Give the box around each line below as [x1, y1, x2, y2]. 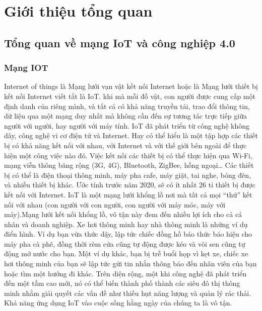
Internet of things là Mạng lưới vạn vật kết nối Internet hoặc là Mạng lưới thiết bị [4, 81, 258, 91]
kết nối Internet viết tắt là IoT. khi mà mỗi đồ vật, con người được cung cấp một [4, 90, 255, 101]
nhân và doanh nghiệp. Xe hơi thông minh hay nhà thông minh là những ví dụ [4, 219, 248, 229]
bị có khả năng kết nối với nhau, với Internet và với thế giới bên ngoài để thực [4, 140, 247, 150]
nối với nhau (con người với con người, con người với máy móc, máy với [4, 199, 226, 210]
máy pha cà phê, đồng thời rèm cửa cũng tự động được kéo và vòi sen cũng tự [4, 238, 245, 249]
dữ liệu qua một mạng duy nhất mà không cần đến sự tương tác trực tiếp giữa [4, 111, 247, 121]
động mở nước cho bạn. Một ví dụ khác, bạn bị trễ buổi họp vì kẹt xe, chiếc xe [4, 248, 248, 259]
